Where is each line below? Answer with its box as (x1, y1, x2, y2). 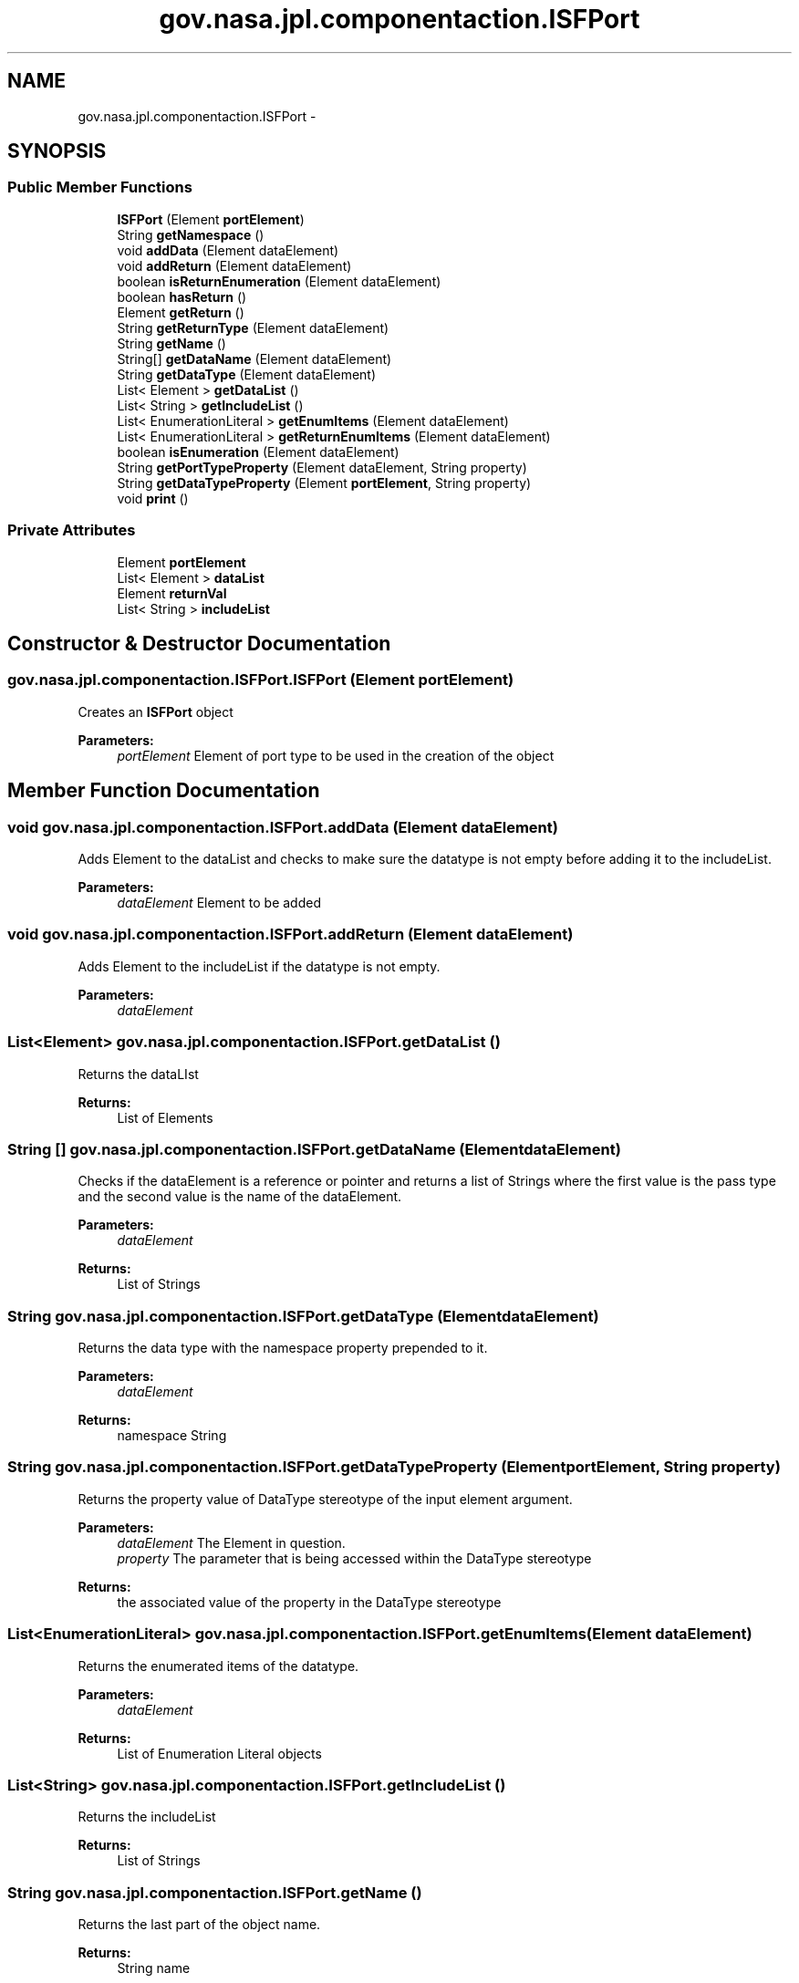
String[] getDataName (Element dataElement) (117, 350, 392, 367)
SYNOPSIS (7, 140, 107, 163)
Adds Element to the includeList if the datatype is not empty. (78, 958, 441, 974)
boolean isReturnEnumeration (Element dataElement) (117, 273, 441, 289)
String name (117, 1960, 191, 1976)
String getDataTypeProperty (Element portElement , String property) (117, 474, 532, 491)
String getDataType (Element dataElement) (117, 366, 377, 382)
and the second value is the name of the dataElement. (78, 1189, 402, 1205)
